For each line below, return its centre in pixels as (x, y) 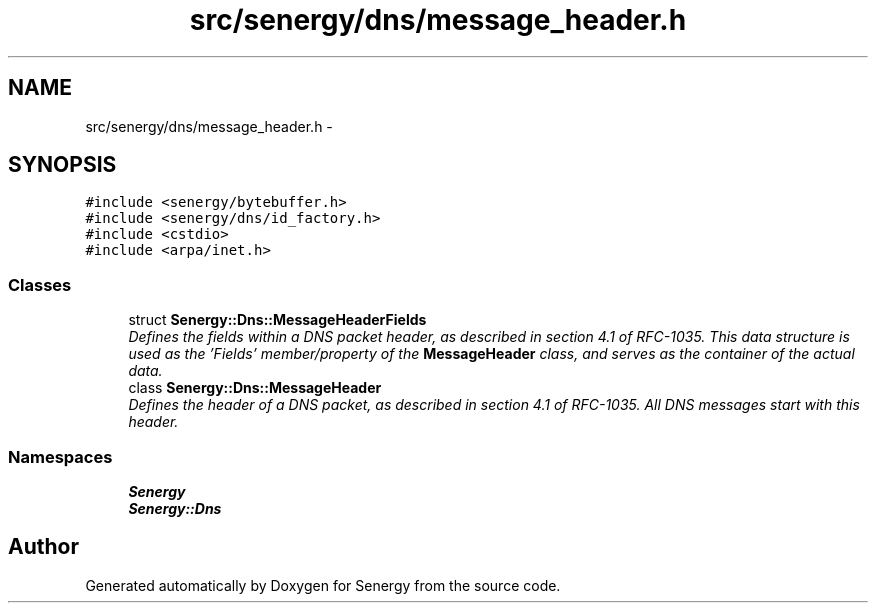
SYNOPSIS (62, 165)
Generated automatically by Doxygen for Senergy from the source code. (323, 585)
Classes (40, 284)
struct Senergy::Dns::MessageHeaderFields (277, 320)
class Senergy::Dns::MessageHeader (255, 388)
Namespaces (60, 456)
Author (43, 547)
